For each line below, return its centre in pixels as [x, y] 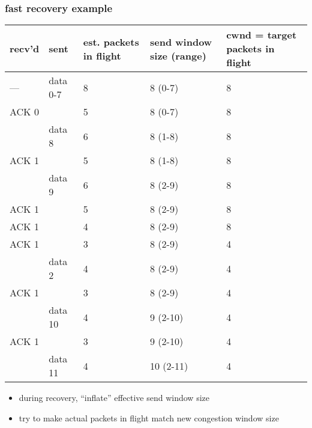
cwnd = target [262, 35]
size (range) [178, 55]
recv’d [25, 49]
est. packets [111, 41]
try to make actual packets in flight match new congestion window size [149, 417]
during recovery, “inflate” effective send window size [114, 398]
